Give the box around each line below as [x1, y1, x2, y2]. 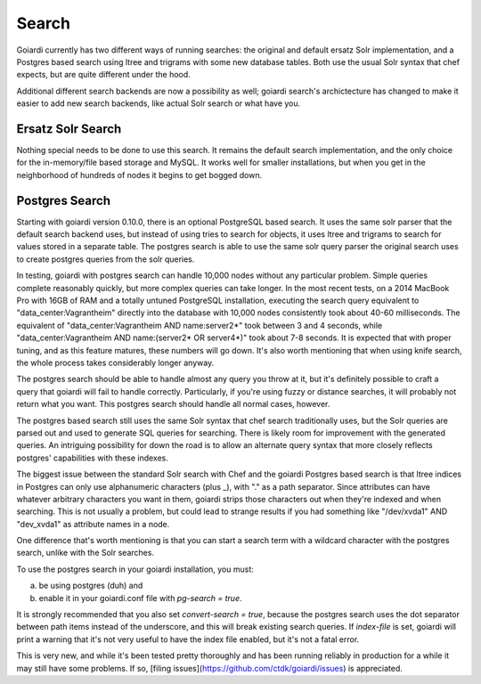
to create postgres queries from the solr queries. [16, 254, 195, 265]
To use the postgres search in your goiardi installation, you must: [16, 564, 254, 574]
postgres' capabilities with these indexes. [16, 452, 169, 463]
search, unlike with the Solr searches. [16, 548, 155, 558]
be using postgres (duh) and [38, 580, 143, 591]
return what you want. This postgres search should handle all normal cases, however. [16, 399, 330, 410]
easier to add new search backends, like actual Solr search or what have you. [16, 98, 301, 109]
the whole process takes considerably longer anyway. [16, 357, 215, 368]
